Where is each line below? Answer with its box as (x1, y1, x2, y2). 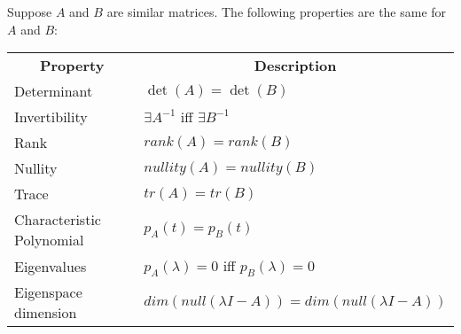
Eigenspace (14, 282, 82, 303)
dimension (14, 302, 77, 323)
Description (254, 55, 337, 76)
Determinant (14, 81, 93, 102)
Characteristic (14, 209, 101, 230)
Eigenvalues (14, 255, 87, 276)
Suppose (7, 3, 52, 20)
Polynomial (14, 229, 84, 251)
